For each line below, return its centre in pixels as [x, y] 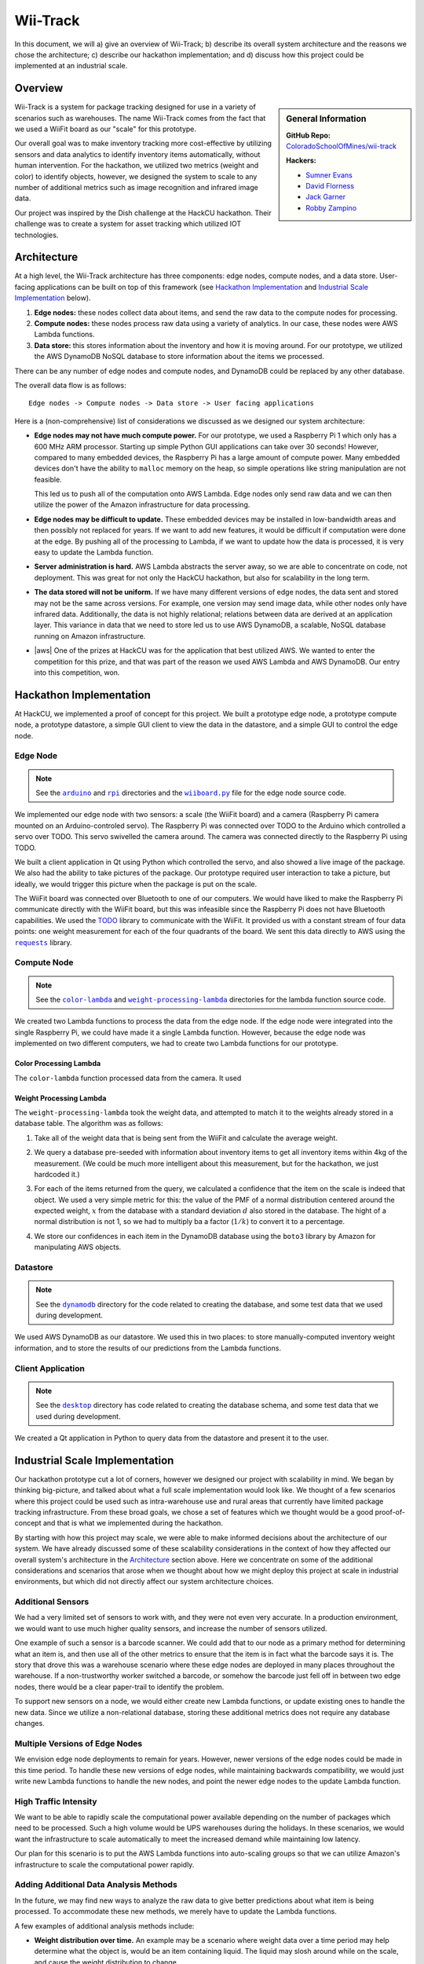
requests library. [43, 942]
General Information [326, 119]
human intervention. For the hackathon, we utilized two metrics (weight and [137, 166]
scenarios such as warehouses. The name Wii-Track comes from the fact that [140, 118]
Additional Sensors [52, 1602]
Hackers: [302, 160]
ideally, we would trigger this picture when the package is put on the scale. [136, 884]
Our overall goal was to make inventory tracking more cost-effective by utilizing [143, 143]
